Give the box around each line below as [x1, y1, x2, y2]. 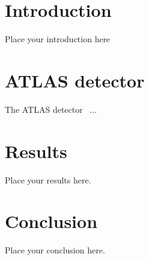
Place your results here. [5, 173, 91, 186]
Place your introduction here [5, 33, 111, 45]
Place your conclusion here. [5, 244, 105, 256]
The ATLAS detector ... [5, 103, 97, 115]
